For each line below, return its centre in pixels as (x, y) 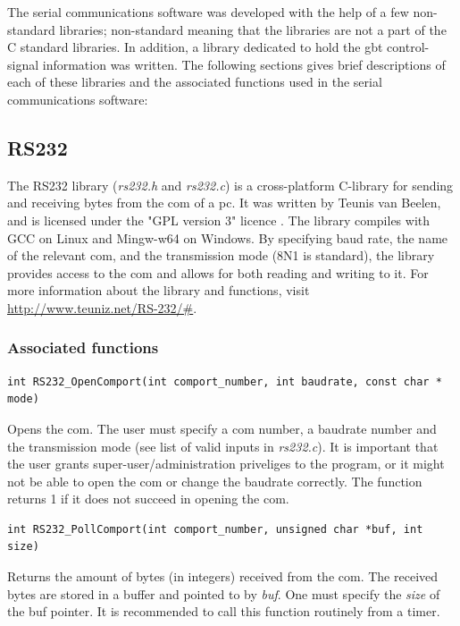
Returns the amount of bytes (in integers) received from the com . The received (223, 576)
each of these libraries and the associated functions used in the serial (195, 82)
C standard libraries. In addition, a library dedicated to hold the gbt (195, 47)
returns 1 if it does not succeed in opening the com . (148, 499)
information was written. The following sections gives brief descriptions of (244, 64)
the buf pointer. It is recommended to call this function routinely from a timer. (224, 611)
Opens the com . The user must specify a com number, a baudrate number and (222, 428)
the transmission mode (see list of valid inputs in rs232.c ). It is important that (223, 446)
